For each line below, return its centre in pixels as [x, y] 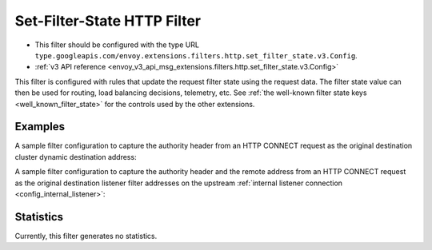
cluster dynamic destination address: [76, 157]
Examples [40, 127]
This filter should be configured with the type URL [117, 45]
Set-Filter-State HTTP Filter [108, 21]
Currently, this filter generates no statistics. [86, 236]
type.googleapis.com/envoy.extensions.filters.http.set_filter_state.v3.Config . [196, 55]
